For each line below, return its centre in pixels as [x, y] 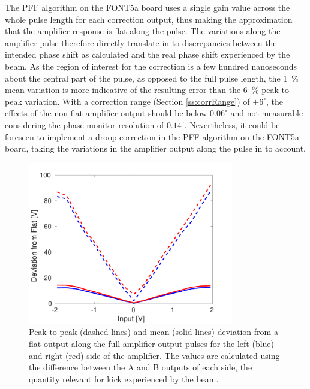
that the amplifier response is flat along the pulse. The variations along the [143, 31]
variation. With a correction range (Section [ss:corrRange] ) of [137, 101]
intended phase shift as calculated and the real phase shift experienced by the [148, 54]
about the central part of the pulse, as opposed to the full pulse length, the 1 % [152, 78]
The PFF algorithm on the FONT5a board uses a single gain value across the [148, 7]
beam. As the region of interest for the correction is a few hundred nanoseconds [151, 66]
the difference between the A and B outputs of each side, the [141, 367]
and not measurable [267, 113]
